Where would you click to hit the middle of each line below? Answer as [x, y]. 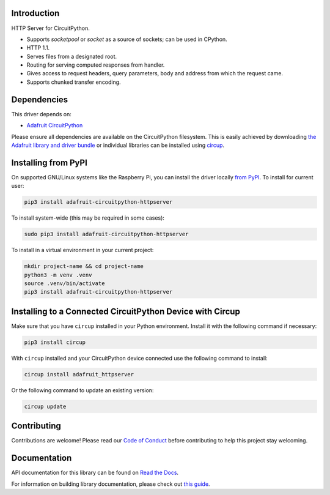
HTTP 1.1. [38, 48]
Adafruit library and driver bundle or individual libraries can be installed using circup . [118, 145]
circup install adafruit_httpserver [79, 374]
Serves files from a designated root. [72, 56]
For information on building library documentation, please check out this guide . [111, 484]
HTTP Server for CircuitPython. [50, 28]
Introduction [35, 13]
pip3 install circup [55, 342]
